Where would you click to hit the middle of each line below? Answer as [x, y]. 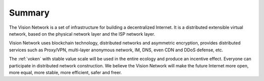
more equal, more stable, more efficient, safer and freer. [66, 72]
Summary [29, 13]
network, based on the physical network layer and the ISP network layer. [82, 34]
